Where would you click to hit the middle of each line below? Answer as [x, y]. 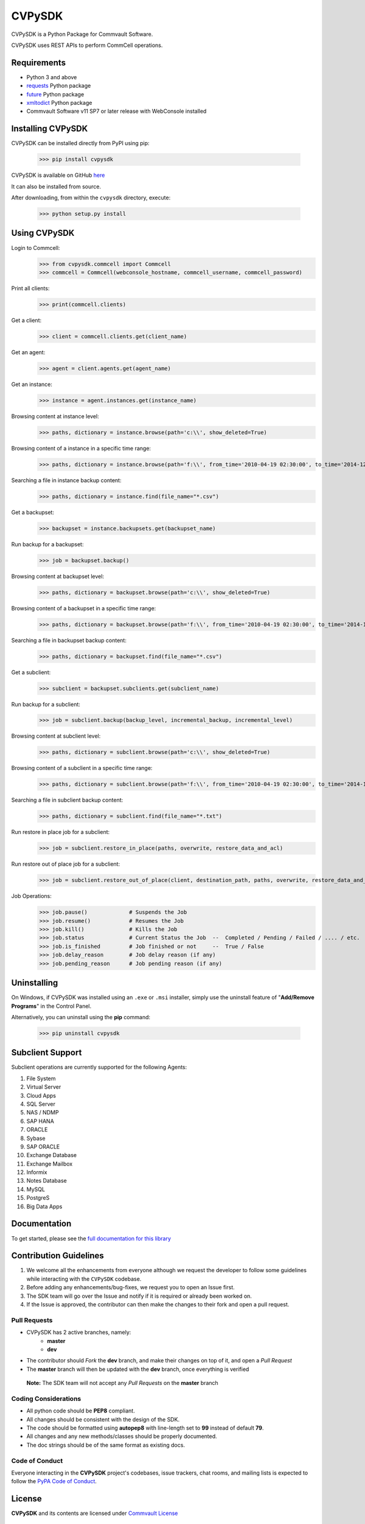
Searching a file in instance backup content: [66, 480]
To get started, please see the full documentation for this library [91, 1238]
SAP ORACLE [43, 1147]
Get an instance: [32, 384]
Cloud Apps [41, 1095]
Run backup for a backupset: [47, 544]
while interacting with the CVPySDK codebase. [84, 1279]
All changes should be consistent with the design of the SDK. [103, 1419]
